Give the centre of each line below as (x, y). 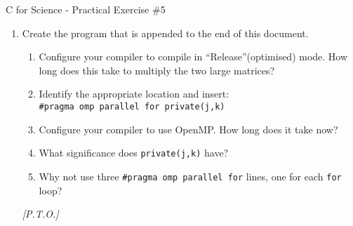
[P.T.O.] (40, 214)
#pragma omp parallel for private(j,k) (132, 106)
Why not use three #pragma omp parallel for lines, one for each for (190, 176)
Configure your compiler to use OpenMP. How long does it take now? (188, 129)
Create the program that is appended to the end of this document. (165, 33)
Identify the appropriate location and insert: (134, 94)
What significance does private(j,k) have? (134, 153)
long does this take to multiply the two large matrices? (157, 70)
